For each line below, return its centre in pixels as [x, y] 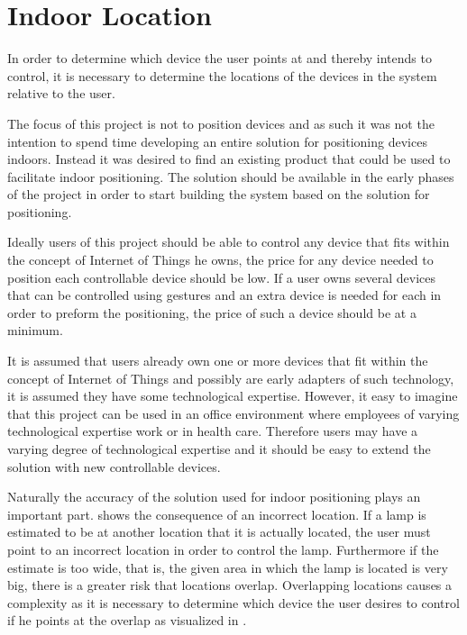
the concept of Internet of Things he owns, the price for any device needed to [220, 260]
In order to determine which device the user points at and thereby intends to [220, 58]
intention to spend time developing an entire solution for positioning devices [217, 141]
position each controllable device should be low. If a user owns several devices [221, 277]
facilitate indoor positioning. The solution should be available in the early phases [231, 176]
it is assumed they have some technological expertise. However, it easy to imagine [233, 396]
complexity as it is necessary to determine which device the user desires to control [233, 602]
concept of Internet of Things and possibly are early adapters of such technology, [231, 378]
